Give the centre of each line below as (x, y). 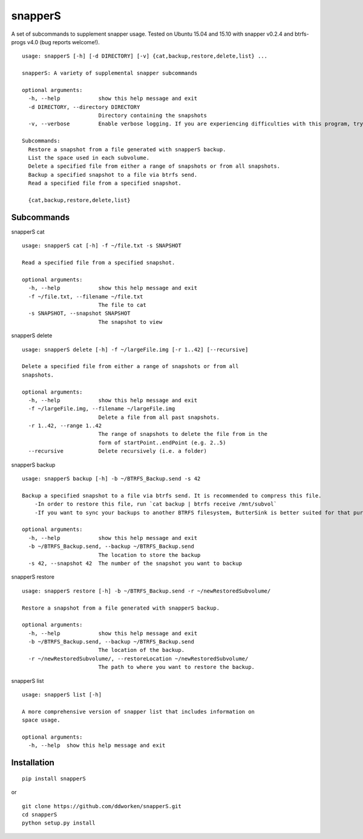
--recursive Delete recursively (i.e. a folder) (117, 451)
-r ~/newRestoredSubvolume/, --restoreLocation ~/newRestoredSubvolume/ (138, 659)
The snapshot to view (130, 322)
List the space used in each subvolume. (89, 158)
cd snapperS (40, 814)
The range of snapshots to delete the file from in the (183, 434)
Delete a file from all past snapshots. (159, 417)
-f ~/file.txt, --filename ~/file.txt (86, 296)
